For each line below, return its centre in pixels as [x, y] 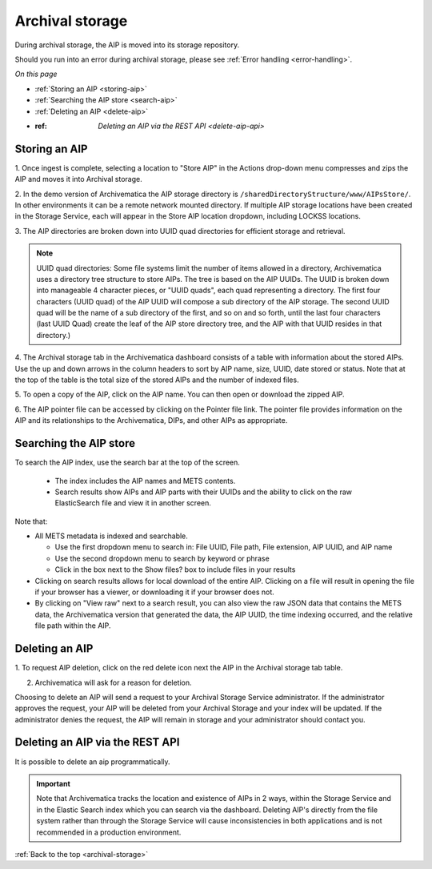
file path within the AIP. [73, 626]
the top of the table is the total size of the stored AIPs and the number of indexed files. [157, 380]
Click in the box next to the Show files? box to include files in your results [175, 569]
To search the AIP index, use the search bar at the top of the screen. [127, 463]
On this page [36, 74]
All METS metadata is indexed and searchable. [111, 536]
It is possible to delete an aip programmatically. [93, 762]
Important [54, 783]
